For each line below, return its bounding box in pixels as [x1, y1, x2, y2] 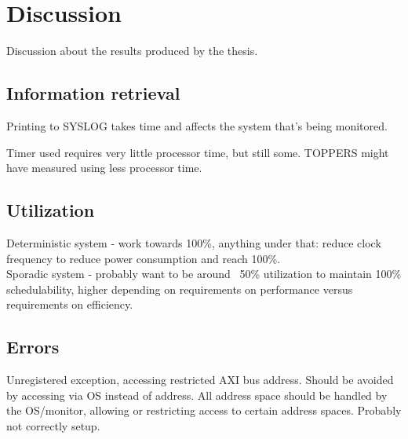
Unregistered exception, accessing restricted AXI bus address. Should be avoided [6, 371, 394, 388]
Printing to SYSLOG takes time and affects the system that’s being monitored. [6, 117, 388, 134]
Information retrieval [6, 81, 180, 105]
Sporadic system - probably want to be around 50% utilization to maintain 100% [6, 265, 402, 282]
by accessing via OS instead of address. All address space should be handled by [6, 386, 388, 403]
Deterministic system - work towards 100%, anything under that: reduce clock [6, 234, 381, 251]
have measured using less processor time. [6, 159, 202, 176]
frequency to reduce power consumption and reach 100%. [6, 250, 281, 266]
